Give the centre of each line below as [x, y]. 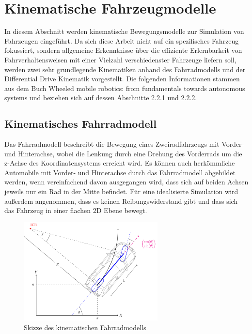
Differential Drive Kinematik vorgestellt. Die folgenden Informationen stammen [122, 79]
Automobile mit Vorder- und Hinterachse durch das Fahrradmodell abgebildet [120, 172]
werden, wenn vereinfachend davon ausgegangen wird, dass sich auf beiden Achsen [126, 182]
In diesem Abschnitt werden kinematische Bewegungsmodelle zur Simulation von [124, 31]
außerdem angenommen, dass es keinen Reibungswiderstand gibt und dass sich [121, 201]
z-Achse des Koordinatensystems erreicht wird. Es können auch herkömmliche [120, 163]
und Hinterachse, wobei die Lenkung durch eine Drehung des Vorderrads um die [123, 153]
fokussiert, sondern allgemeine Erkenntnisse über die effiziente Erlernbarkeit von [123, 50]
